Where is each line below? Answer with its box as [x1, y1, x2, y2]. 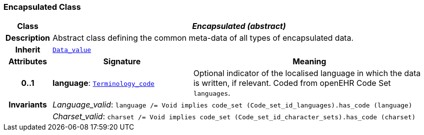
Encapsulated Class [3, 2, 81, 12]
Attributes [8, 56, 47, 67]
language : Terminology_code [52, 78, 155, 88]
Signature [103, 56, 141, 67]
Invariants [8, 100, 47, 110]
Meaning [293, 56, 326, 67]
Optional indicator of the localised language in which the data [193, 68, 421, 79]
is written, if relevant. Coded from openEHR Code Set [193, 78, 391, 88]
